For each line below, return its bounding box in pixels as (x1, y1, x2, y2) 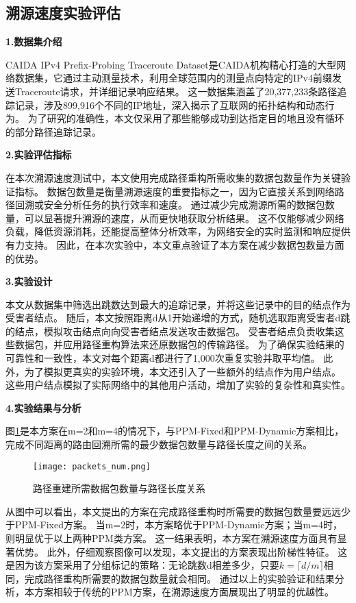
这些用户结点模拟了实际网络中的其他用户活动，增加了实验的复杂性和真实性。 (5, 378, 351, 392)
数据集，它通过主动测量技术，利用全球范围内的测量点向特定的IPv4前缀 (14, 71, 332, 85)
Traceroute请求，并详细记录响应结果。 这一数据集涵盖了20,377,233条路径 (14, 84, 338, 98)
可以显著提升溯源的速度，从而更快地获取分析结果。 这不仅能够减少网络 (24, 210, 344, 225)
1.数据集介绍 (5, 34, 62, 49)
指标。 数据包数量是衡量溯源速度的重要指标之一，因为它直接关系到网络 (14, 184, 335, 198)
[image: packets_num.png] (33, 461, 151, 471)
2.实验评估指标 (5, 147, 72, 162)
